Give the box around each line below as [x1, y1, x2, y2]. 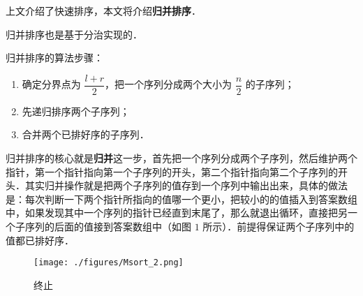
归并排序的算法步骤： [6, 50, 103, 65]
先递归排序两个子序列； [22, 103, 130, 118]
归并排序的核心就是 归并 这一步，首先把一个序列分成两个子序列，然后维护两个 [6, 151, 357, 165]
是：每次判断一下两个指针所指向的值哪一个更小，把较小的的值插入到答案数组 [6, 191, 357, 206]
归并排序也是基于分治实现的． [6, 27, 142, 41]
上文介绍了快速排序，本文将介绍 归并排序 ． [6, 3, 201, 17]
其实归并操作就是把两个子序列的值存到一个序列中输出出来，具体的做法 [24, 178, 348, 193]
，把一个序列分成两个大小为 [105, 77, 232, 91]
